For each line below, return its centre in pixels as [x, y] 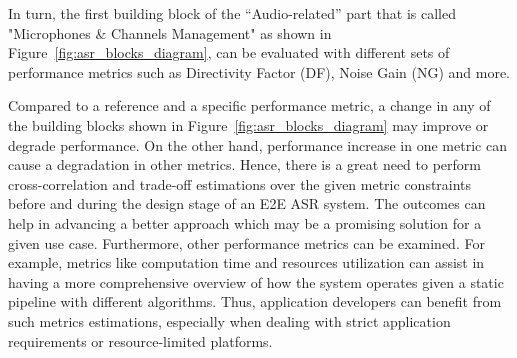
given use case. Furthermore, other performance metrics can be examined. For [246, 242]
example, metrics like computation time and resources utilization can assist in [246, 262]
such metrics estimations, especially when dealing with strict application [229, 320]
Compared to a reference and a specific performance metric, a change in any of [249, 105]
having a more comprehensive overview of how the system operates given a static [256, 281]
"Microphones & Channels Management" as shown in [170, 32]
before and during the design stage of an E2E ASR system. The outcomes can [247, 203]
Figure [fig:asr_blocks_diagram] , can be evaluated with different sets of [229, 52]
